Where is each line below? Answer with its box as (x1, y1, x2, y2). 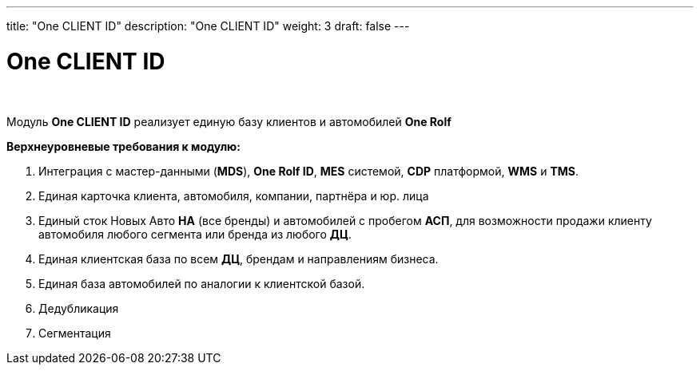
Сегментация (38, 326, 111, 340)
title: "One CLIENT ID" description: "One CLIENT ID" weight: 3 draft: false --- (6, 19, 410, 33)
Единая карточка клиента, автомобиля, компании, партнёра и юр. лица (38, 188, 429, 203)
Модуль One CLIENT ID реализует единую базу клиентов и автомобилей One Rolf (6, 114, 451, 128)
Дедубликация (38, 301, 119, 315)
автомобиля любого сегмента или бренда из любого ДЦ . (38, 227, 352, 241)
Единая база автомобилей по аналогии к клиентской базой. (38, 276, 365, 290)
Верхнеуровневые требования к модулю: (6, 139, 241, 153)
